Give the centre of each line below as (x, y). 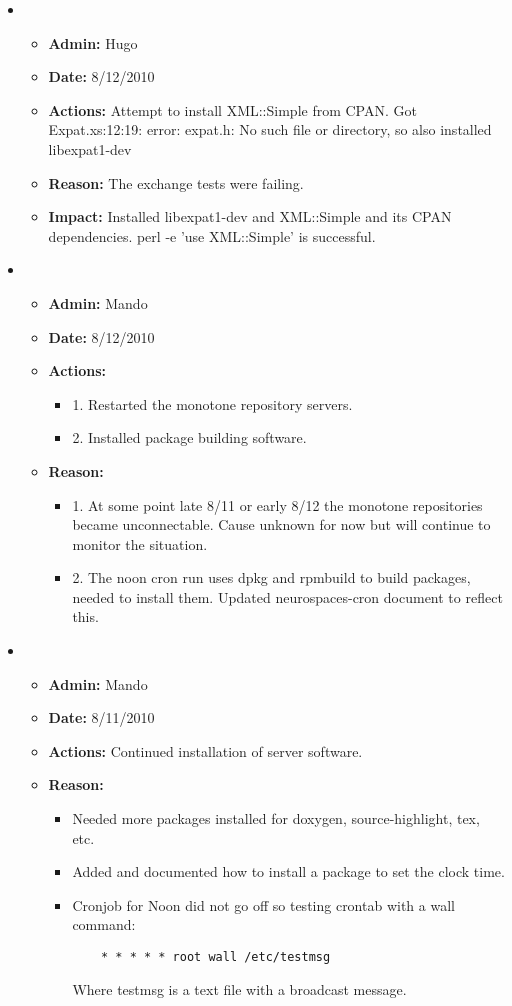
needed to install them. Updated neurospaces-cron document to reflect (287, 596)
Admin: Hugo (93, 42)
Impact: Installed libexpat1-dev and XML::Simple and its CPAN (250, 216)
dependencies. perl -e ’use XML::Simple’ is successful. (212, 235)
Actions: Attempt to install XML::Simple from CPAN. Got (232, 109)
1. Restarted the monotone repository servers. (212, 403)
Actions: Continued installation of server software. (205, 750)
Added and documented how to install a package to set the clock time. (288, 871)
